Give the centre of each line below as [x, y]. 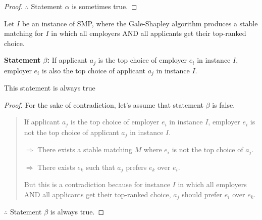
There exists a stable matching [85, 149]
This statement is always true [50, 88]
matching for [24, 33]
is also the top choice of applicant [93, 70]
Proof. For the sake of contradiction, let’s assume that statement [104, 104]
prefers [136, 167]
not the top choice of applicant [71, 132]
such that [100, 167]
